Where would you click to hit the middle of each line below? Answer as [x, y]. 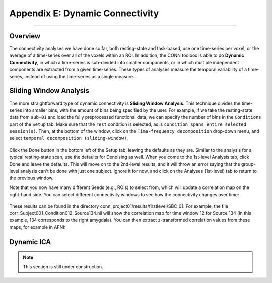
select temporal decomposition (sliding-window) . [69, 138]
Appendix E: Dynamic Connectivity [84, 13]
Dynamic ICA [30, 242]
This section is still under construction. [63, 267]
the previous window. [31, 178]
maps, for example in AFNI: [37, 227]
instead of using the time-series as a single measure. [79, 76]
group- [248, 164]
